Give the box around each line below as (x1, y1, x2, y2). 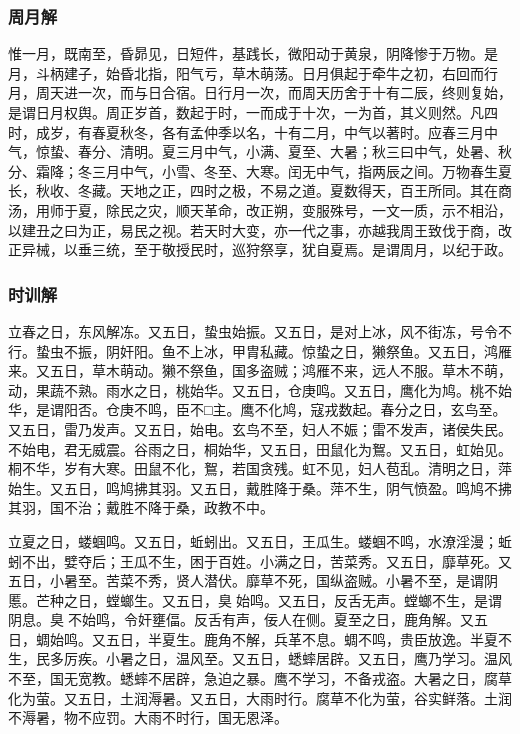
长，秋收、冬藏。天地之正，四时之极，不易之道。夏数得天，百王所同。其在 (8, 180, 498, 201)
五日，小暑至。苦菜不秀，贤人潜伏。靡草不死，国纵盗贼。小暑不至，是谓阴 (8, 570, 498, 591)
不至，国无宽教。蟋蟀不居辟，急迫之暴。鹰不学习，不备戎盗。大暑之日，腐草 (8, 668, 512, 689)
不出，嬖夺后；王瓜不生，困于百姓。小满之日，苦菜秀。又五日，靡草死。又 (21, 550, 512, 571)
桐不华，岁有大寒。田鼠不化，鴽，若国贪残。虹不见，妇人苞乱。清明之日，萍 (8, 458, 512, 479)
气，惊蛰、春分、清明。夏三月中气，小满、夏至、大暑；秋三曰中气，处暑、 (8, 141, 498, 162)
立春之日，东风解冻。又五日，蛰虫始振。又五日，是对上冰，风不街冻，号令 (8, 320, 498, 341)
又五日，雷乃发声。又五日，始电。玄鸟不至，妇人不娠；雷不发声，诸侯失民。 (8, 418, 512, 439)
